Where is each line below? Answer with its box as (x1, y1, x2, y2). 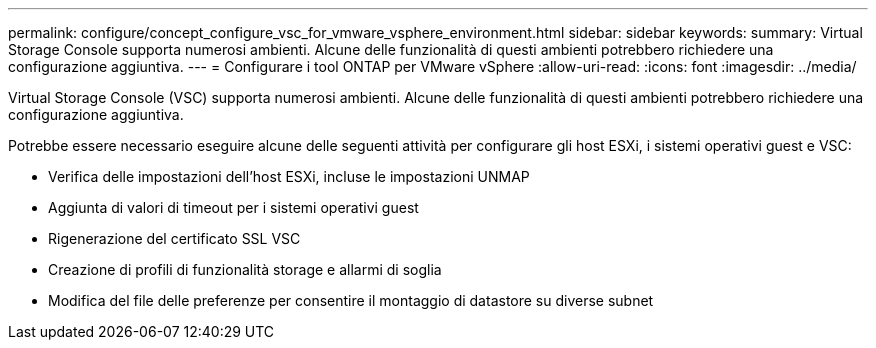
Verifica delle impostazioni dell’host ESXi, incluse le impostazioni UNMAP (48, 168, 530, 185)
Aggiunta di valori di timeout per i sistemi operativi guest (48, 199, 419, 216)
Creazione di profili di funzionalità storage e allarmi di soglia (48, 261, 442, 278)
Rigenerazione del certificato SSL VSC (48, 230, 301, 247)
